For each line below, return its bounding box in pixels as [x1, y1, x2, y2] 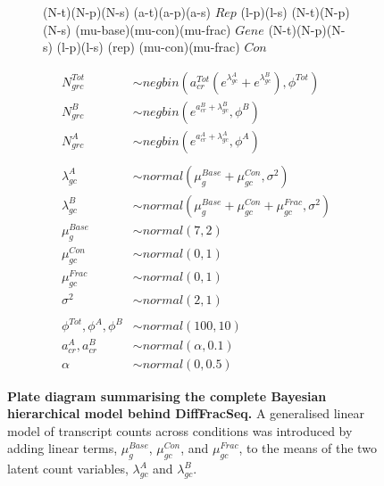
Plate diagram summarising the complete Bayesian [7, 386, 327, 405]
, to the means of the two [238, 439, 377, 457]
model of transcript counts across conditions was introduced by [7, 421, 353, 440]
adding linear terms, [7, 439, 118, 457]
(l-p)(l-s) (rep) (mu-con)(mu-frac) [56, 37, 240, 56]
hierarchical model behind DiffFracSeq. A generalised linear [7, 404, 364, 423]
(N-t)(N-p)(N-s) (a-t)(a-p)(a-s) [43, 3, 211, 21]
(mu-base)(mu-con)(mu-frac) [75, 20, 231, 38]
